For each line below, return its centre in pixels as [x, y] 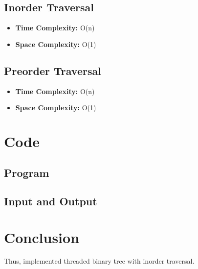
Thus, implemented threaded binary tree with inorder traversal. [99, 260]
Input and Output [51, 201]
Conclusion [42, 237]
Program [27, 172]
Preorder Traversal [53, 70]
